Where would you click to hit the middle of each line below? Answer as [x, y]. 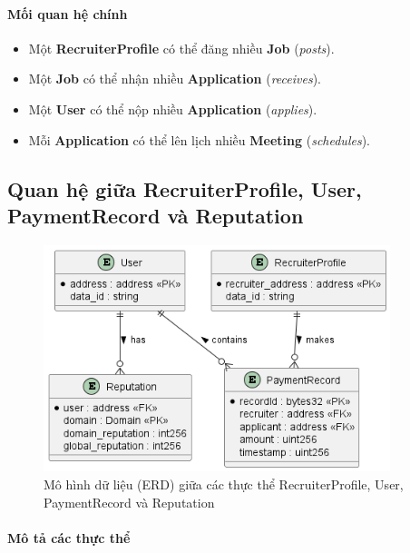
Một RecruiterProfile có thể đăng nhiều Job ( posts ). [181, 48]
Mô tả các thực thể [69, 537]
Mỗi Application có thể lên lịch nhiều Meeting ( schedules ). [199, 139]
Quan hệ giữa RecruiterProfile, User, [185, 188]
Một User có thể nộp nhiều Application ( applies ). [173, 109]
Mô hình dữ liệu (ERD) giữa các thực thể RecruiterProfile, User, [224, 484]
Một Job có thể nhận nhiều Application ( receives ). [175, 79]
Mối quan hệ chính [68, 13]
